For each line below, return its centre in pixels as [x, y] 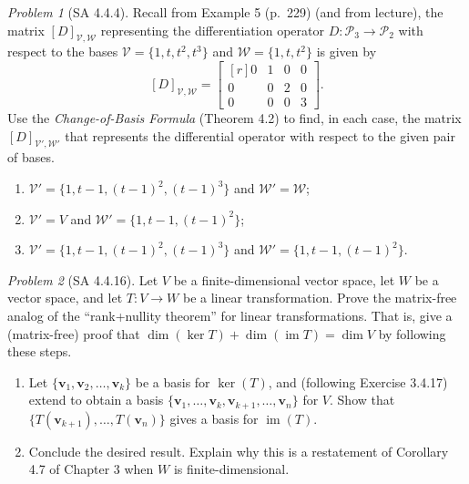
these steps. [40, 351]
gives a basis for [214, 418]
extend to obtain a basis [96, 400]
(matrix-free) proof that [74, 333]
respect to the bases [63, 51]
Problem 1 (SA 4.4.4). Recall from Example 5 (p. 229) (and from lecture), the [225, 12]
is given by [347, 51]
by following [412, 333]
